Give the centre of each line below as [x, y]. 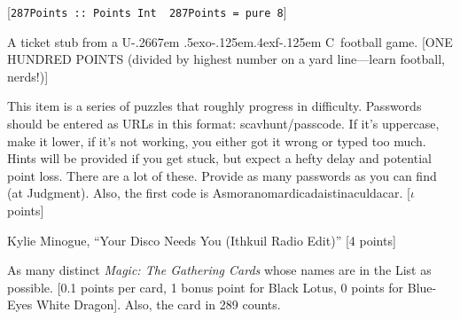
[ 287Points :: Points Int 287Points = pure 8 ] [147, 12]
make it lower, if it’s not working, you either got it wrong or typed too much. [217, 140]
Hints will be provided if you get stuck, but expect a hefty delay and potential [219, 158]
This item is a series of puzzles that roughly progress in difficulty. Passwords [214, 106]
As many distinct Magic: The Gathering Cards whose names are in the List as [219, 270]
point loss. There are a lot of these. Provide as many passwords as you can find [222, 175]
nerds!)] [28, 76]
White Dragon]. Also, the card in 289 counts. [158, 304]
